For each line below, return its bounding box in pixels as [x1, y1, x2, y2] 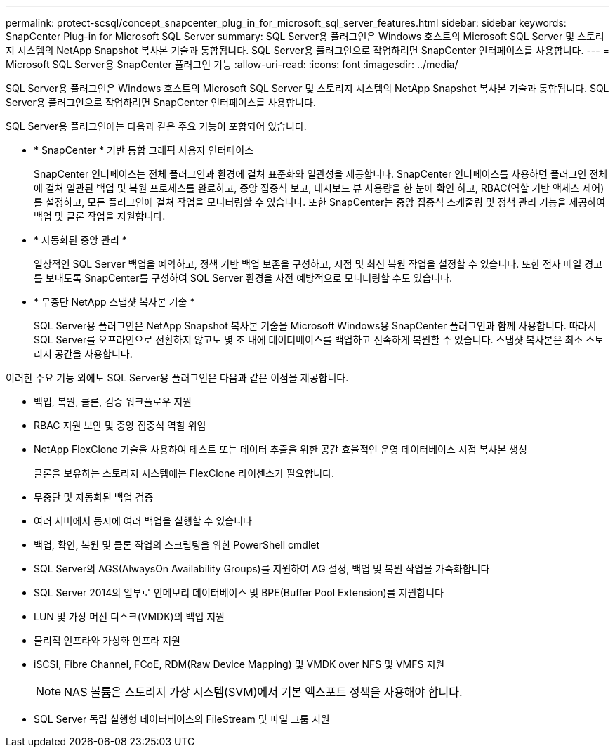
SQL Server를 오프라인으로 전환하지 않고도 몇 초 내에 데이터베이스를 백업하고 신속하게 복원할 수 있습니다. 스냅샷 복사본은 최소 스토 [34, 334, 604, 346]
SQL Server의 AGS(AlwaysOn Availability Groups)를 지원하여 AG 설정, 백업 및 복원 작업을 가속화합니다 [34, 563, 490, 575]
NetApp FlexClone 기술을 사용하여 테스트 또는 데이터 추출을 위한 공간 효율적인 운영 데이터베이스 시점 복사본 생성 [34, 443, 527, 455]
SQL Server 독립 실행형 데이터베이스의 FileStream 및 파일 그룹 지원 [34, 713, 330, 725]
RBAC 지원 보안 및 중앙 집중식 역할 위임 [34, 419, 206, 431]
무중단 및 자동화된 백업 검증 [34, 491, 154, 503]
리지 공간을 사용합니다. [34, 348, 133, 360]
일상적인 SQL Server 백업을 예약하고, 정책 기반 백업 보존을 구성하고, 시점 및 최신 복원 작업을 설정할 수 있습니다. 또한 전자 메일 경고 [34, 258, 603, 270]
